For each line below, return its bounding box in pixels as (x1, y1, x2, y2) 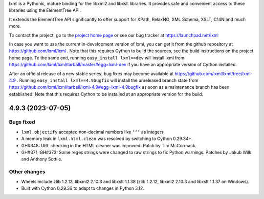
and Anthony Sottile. (21, 156, 63, 162)
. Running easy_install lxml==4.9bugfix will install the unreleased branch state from (17, 77, 198, 83)
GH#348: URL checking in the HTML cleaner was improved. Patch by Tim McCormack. (21, 142, 197, 148)
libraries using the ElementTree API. (9, 7, 81, 13)
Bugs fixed (9, 119, 35, 125)
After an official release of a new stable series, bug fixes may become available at (9, 71, 174, 77)
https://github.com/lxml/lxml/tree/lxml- (174, 71, 253, 77)
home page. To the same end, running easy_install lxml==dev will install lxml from (9, 55, 185, 60)
